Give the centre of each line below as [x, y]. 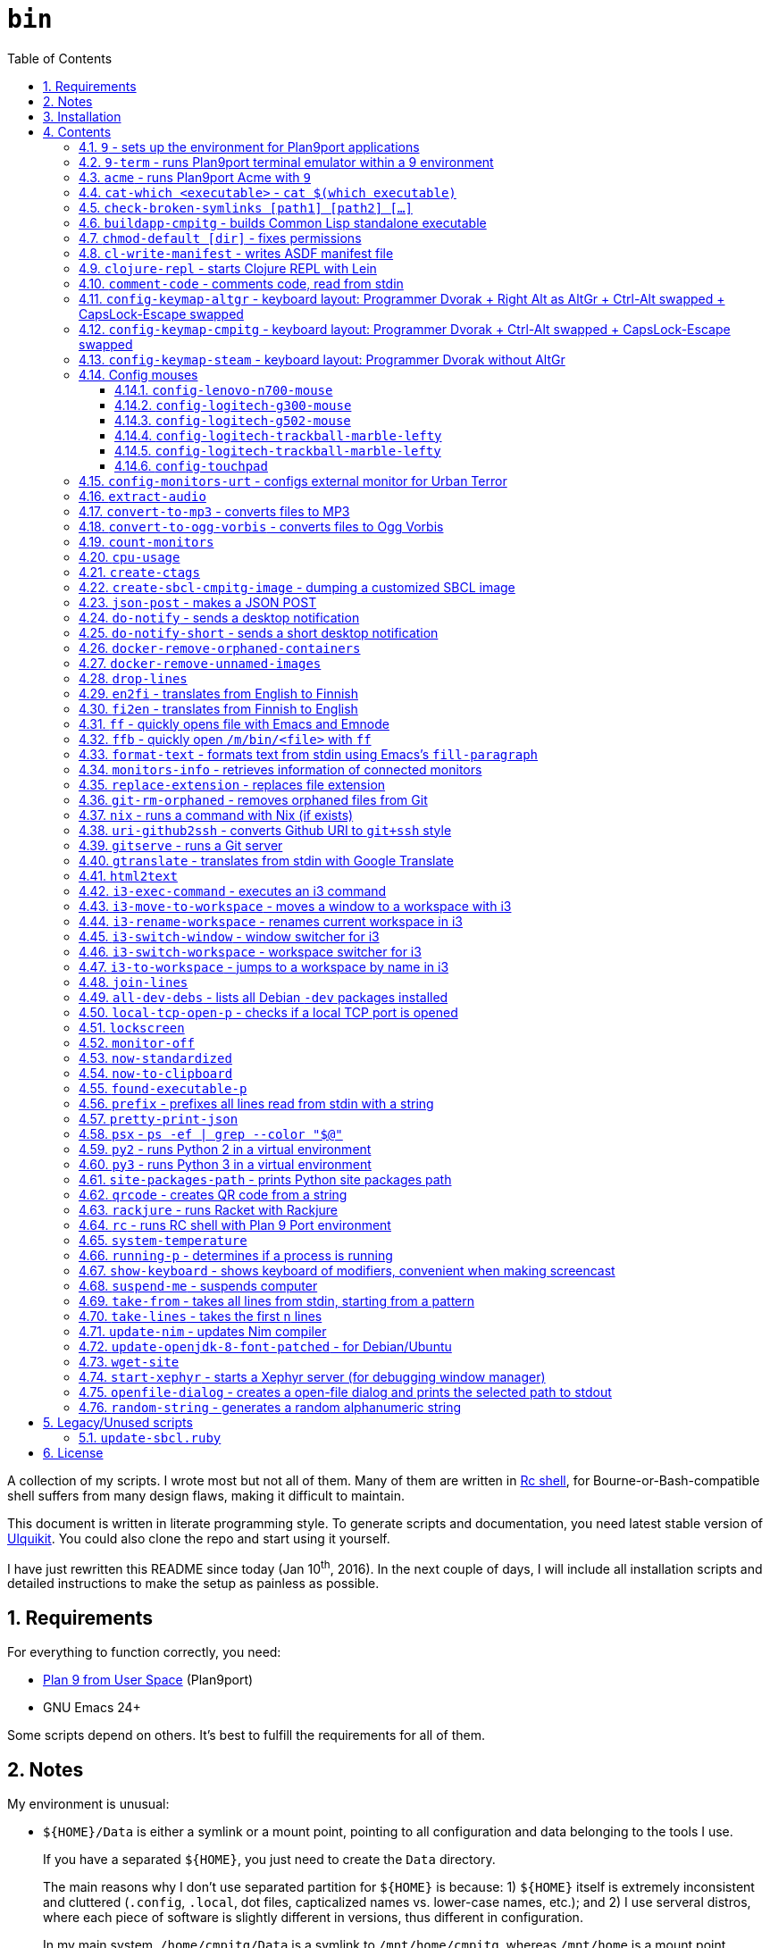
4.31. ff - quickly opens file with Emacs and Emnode [234, 723]
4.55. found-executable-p [163, 1088]
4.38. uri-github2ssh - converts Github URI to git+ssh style [265, 830]
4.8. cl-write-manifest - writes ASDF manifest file [236, 253]
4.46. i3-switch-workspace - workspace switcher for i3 [250, 951]
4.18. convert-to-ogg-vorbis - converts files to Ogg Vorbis [261, 526]
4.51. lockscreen [132, 1027]
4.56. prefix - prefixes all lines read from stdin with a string [256, 1103]
